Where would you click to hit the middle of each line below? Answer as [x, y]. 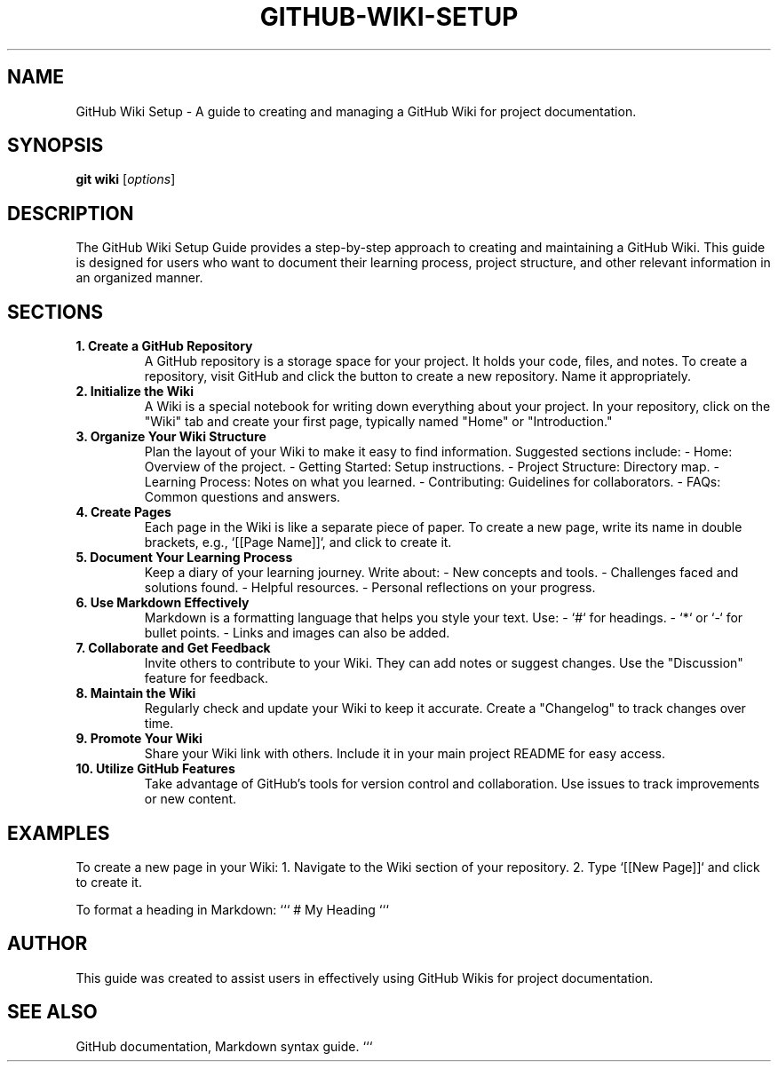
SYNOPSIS [56, 146]
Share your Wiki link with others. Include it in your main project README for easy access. [405, 754]
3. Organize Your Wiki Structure [171, 437]
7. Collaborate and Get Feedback [173, 648]
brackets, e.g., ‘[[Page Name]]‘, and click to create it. [298, 542]
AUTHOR [48, 944]
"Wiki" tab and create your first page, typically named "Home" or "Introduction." [378, 422]
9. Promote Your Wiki [139, 739]
